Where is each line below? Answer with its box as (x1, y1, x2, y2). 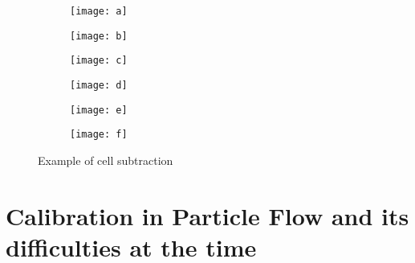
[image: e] (70, 104, 128, 116)
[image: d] (70, 79, 128, 91)
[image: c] (70, 55, 128, 67)
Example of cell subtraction (38, 151, 173, 168)
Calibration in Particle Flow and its (6, 199, 409, 232)
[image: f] (70, 129, 128, 141)
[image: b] (70, 30, 128, 42)
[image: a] (70, 6, 128, 17)
